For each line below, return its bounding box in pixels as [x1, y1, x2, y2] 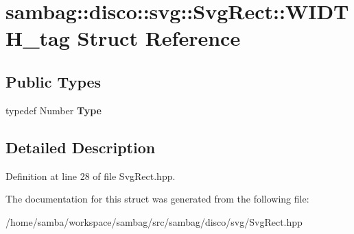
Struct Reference [77, 24, 241, 52]
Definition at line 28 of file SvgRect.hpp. [5, 168, 176, 183]
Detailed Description [5, 136, 156, 157]
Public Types [5, 70, 102, 92]
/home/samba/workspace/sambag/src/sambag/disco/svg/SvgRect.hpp [5, 214, 303, 229]
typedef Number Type [5, 103, 102, 117]
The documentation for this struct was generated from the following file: [5, 192, 309, 206]
